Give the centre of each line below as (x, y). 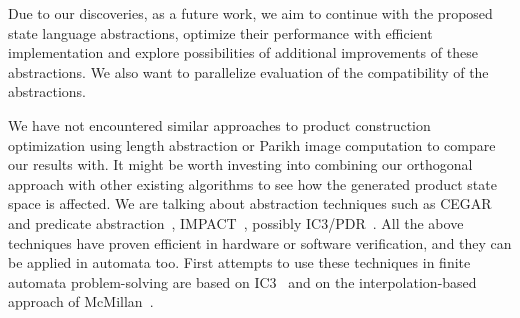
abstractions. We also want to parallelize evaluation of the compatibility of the (248, 71)
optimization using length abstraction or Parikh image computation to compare (252, 144)
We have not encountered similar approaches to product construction (219, 124)
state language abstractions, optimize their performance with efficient (220, 32)
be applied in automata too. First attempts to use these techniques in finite (239, 262)
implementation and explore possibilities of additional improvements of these (243, 52)
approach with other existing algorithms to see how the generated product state (252, 183)
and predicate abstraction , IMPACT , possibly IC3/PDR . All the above (236, 222)
